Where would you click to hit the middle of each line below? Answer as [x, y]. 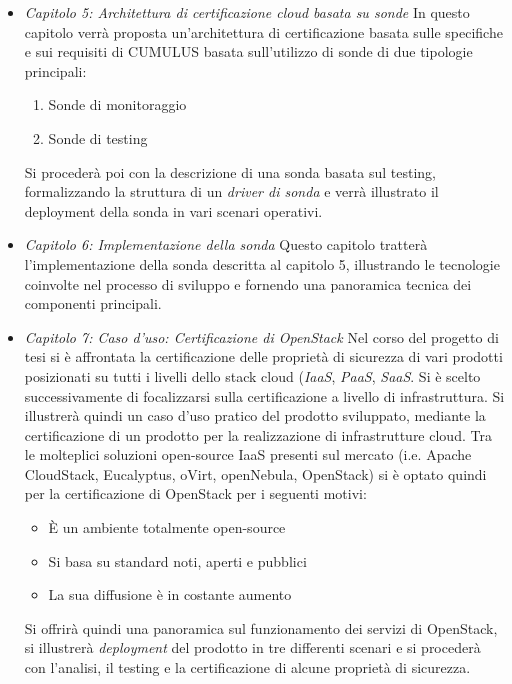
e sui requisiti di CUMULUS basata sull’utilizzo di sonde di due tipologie [248, 51]
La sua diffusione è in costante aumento [170, 594]
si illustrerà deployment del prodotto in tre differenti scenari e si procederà [252, 647]
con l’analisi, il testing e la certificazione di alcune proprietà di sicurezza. [247, 667]
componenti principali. [93, 303]
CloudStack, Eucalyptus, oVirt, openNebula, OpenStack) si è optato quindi [255, 473]
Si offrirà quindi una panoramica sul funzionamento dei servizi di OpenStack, [261, 627]
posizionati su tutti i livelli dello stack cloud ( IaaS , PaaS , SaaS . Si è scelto [252, 375]
